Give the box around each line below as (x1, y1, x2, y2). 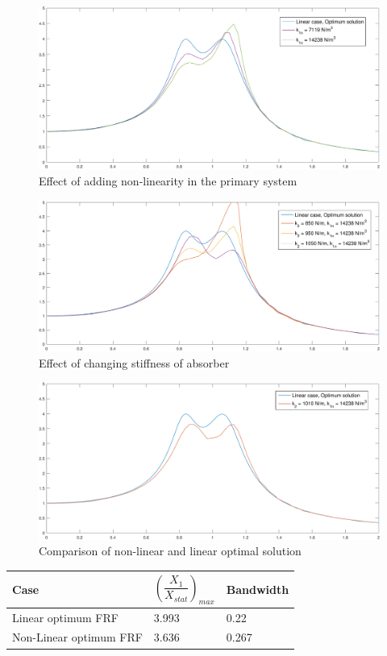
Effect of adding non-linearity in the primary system (39, 172, 298, 189)
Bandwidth (226, 580, 289, 597)
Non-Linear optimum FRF (12, 629, 143, 646)
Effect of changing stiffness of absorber (39, 354, 230, 371)
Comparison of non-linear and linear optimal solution (39, 542, 302, 559)
